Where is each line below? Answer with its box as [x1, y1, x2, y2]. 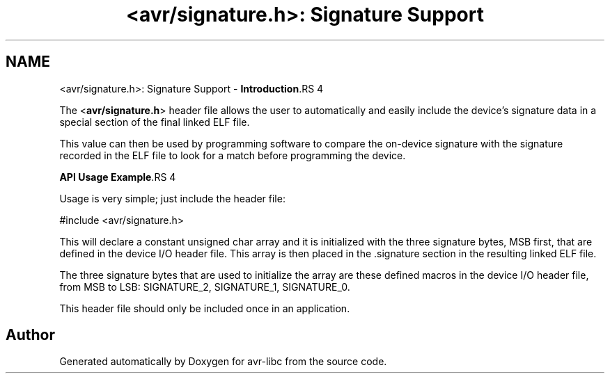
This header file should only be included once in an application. [59, 302, 350, 314]
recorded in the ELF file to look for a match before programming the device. [59, 149, 406, 161]
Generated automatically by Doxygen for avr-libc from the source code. [59, 355, 387, 368]
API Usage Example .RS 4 [59, 170, 176, 183]
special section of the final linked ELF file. [59, 115, 250, 128]
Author [6, 326, 55, 344]
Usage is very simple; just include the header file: [59, 192, 286, 204]
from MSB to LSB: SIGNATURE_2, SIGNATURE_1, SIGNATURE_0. [59, 280, 350, 293]
